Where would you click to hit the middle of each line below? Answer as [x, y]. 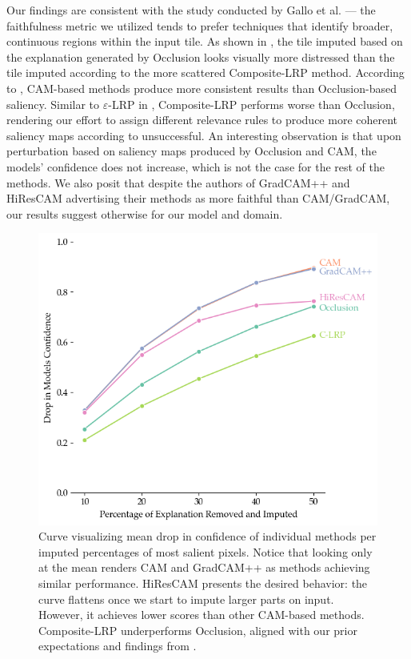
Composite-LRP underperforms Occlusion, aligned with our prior [198, 630]
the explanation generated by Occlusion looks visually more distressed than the [201, 56]
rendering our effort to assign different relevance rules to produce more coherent [202, 120]
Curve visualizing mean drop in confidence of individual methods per [207, 536]
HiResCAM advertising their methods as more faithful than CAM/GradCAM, [198, 198]
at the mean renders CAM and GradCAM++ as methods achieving [204, 567]
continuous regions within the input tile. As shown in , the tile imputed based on [205, 41]
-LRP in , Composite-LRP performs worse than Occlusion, [251, 104]
